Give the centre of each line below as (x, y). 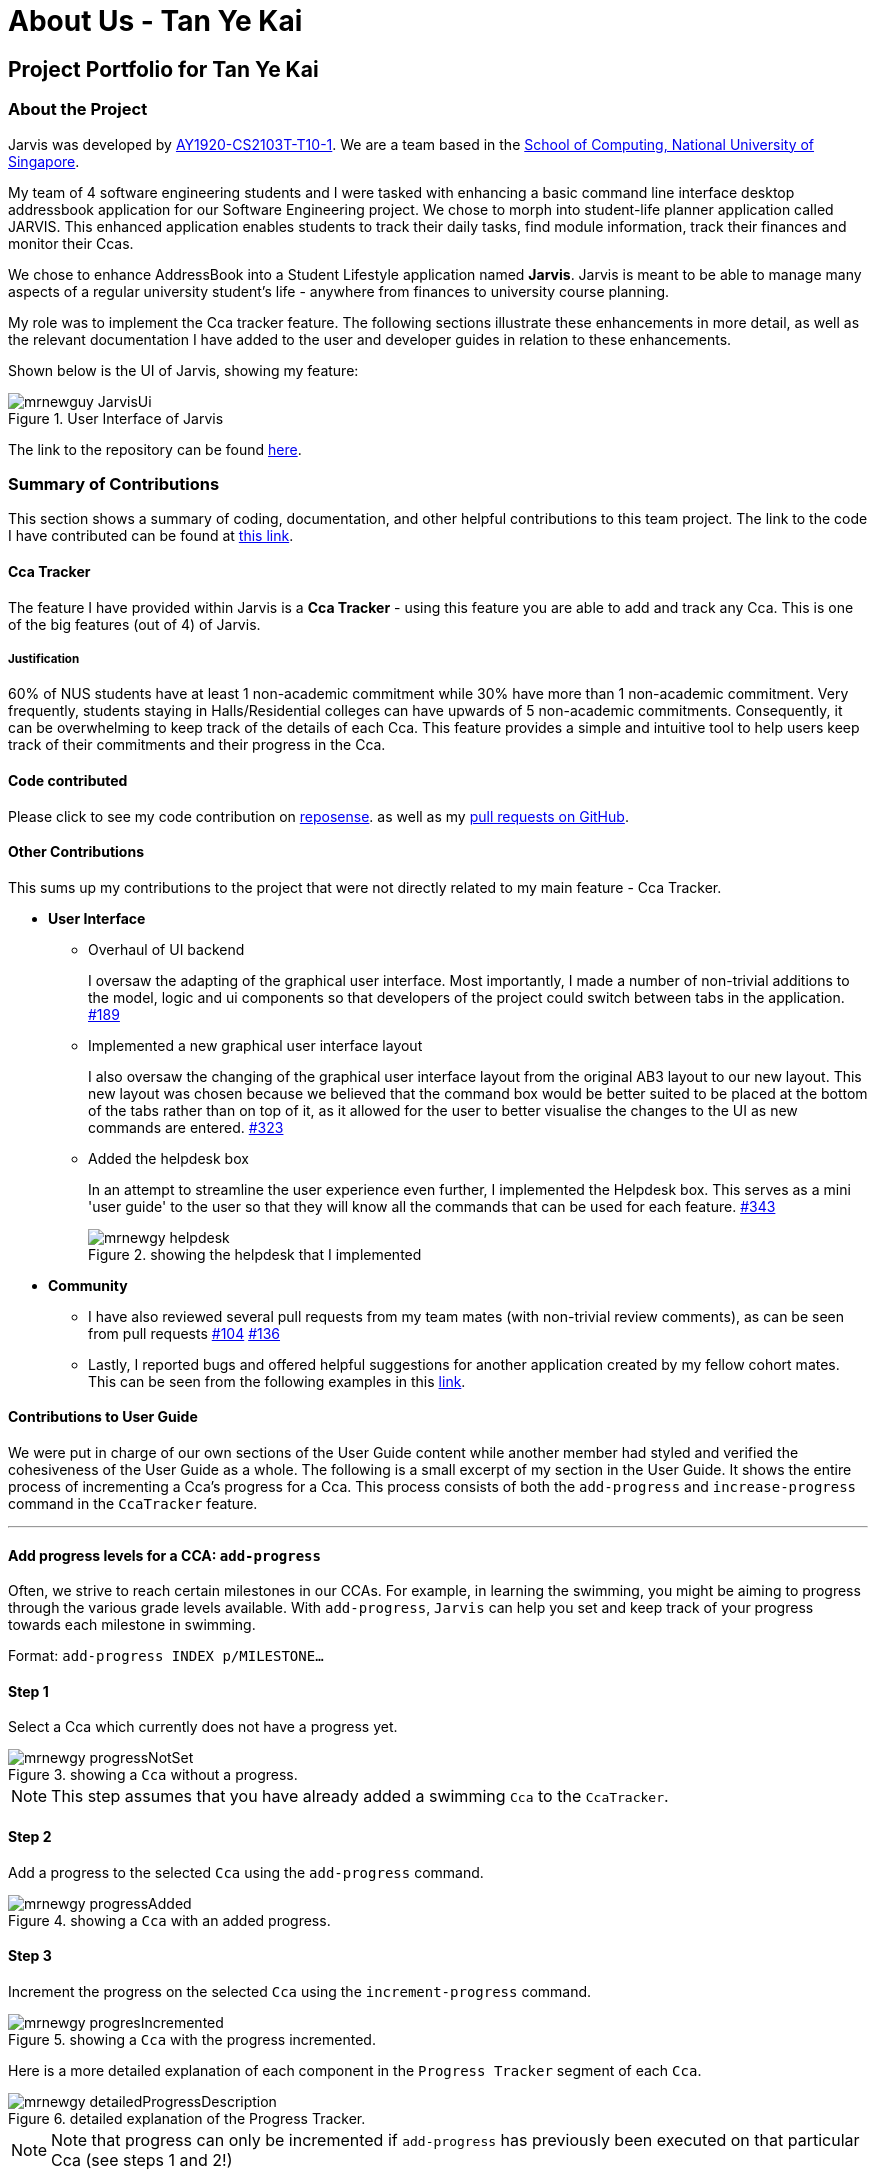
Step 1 (28, 1691)
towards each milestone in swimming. (132, 1625)
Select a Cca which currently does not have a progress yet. (203, 1727)
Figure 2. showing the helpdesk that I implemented (255, 1254)
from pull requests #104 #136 (184, 1333)
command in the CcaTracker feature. (133, 1503)
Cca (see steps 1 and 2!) (142, 2159)
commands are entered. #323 (186, 1127)
